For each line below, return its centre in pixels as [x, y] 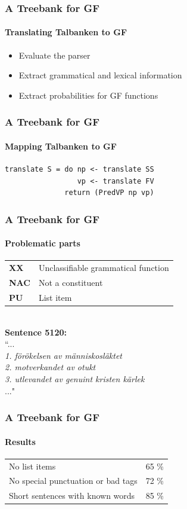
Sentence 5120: [36, 332]
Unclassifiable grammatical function [104, 268]
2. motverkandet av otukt [50, 367]
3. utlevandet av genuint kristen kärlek [75, 378]
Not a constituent [71, 283]
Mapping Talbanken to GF [61, 146]
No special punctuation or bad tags [73, 481]
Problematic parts [43, 243]
